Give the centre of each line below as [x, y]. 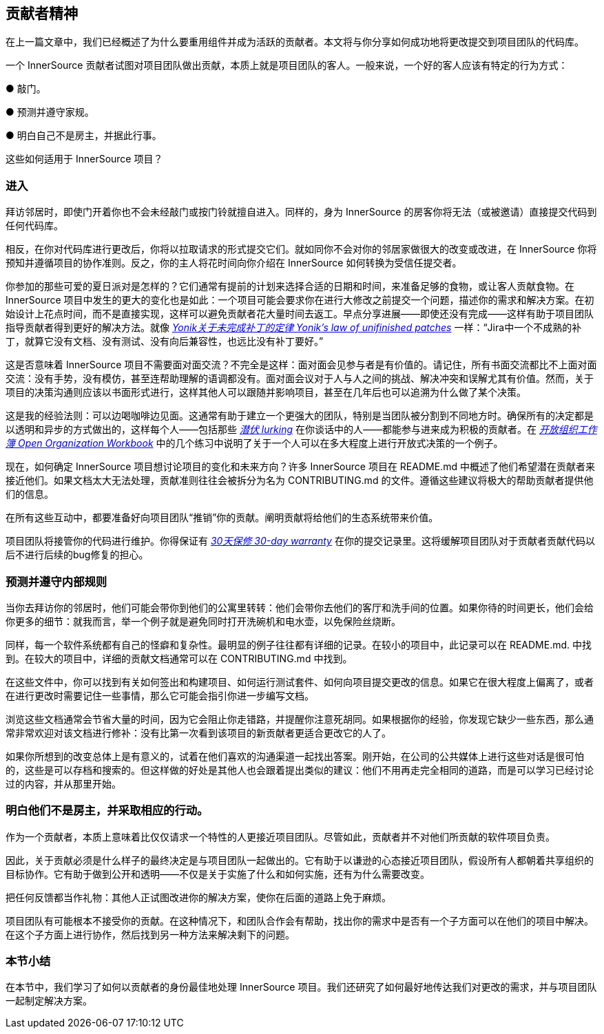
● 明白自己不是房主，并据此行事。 [84, 136]
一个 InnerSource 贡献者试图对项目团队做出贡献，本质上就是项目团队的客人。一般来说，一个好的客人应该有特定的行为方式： [287, 65]
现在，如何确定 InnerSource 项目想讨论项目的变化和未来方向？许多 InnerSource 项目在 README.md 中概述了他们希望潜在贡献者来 [300, 467]
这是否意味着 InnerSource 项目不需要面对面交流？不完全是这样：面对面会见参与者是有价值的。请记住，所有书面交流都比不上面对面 [301, 365]
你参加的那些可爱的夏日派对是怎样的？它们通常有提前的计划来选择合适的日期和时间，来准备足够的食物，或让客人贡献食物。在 [290, 286]
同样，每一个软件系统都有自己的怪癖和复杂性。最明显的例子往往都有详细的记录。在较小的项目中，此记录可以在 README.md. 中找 [299, 644]
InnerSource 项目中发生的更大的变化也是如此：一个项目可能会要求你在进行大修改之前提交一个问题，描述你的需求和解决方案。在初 [300, 300]
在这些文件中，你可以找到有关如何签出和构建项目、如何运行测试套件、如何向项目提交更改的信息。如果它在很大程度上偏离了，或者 [300, 682]
